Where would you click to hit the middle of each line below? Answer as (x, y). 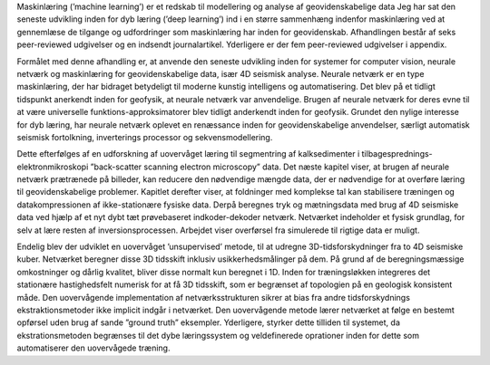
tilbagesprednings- (397, 154)
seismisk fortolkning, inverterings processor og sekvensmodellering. (145, 137)
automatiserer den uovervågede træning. (93, 348)
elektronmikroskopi (53, 167)
